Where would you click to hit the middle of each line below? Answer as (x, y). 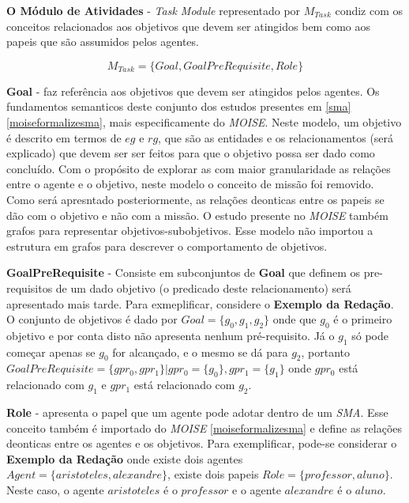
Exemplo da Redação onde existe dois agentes (125, 458)
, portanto (326, 352)
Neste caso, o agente (55, 490)
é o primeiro (363, 319)
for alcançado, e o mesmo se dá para (200, 352)
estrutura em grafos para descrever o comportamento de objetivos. (167, 246)
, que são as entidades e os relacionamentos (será (276, 137)
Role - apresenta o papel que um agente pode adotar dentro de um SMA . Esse (197, 412)
